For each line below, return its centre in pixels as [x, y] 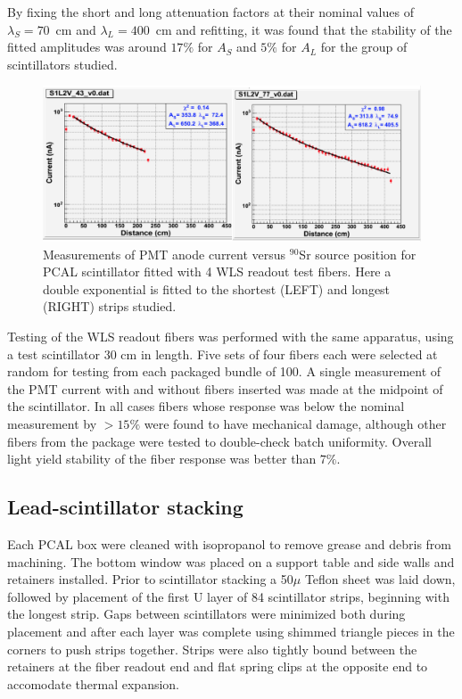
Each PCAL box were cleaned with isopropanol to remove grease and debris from [230, 544]
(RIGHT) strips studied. [110, 306]
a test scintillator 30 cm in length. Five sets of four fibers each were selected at [223, 354]
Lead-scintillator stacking [125, 507]
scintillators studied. [62, 64]
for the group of [364, 47]
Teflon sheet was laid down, [380, 579]
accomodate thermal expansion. [94, 683]
